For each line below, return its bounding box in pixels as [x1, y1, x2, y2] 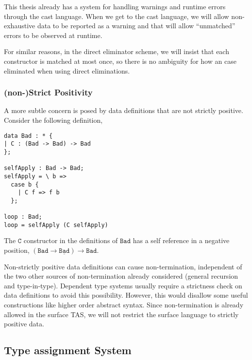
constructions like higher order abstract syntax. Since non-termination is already [4, 300, 244, 309]
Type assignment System [4, 342, 132, 358]
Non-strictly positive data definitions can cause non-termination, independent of [4, 261, 242, 271]
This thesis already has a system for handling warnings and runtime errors [4, 1, 226, 11]
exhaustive [4, 20, 35, 31]
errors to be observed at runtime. [4, 30, 102, 40]
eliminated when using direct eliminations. [4, 65, 130, 76]
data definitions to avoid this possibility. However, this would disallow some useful [4, 290, 248, 300]
